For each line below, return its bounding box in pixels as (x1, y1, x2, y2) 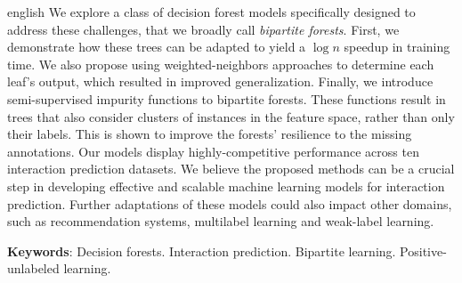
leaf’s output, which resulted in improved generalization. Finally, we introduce (7, 72, 434, 91)
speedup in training (344, 37, 450, 56)
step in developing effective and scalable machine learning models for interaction (7, 176, 445, 195)
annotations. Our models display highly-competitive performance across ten (7, 141, 419, 160)
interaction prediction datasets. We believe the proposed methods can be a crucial (7, 159, 455, 178)
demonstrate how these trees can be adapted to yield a (7, 37, 306, 56)
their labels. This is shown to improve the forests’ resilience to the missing (7, 125, 412, 143)
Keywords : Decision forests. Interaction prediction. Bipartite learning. (7, 241, 396, 260)
